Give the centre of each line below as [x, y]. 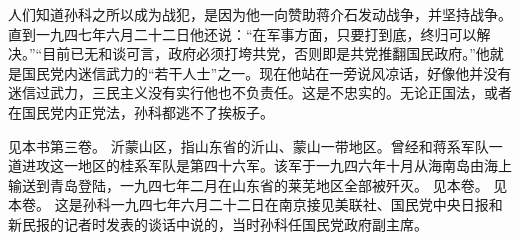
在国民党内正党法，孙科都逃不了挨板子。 [141, 111]
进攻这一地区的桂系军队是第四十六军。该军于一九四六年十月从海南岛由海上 [266, 165]
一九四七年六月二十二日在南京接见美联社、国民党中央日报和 [306, 204]
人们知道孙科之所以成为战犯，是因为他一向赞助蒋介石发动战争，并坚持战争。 [260, 14]
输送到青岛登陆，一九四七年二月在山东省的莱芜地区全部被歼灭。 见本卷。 [248, 184]
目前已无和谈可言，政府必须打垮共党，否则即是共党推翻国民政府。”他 [266, 53]
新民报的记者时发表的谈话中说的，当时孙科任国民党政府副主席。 [218, 223]
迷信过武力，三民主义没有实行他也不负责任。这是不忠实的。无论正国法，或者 [260, 92]
